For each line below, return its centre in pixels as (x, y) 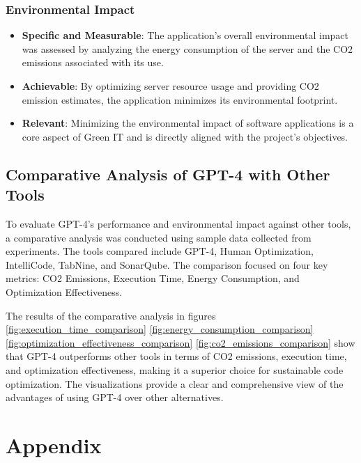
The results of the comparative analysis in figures (111, 315)
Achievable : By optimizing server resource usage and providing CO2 (170, 86)
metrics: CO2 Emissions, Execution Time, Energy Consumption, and (153, 278)
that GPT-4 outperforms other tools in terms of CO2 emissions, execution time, (176, 356)
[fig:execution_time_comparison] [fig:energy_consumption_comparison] (160, 329)
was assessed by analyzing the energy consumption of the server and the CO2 (187, 48)
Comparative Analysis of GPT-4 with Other (168, 174)
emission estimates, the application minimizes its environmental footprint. (180, 99)
